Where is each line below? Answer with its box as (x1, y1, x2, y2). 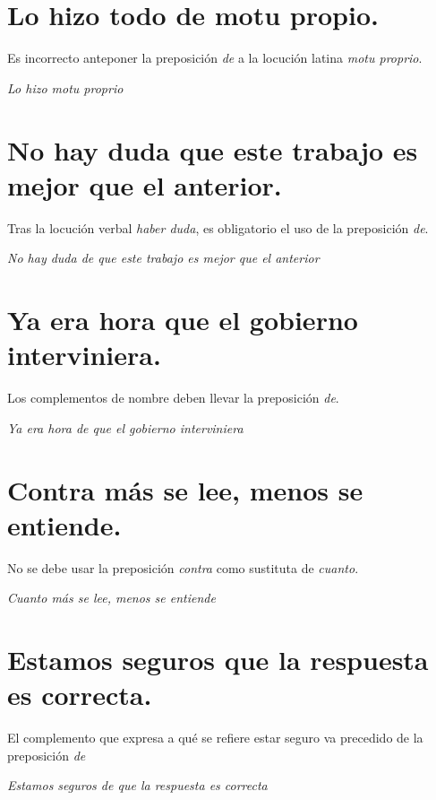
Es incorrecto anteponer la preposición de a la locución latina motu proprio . (7, 48, 423, 67)
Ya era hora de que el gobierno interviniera (7, 418, 244, 437)
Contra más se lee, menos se (7, 471, 363, 508)
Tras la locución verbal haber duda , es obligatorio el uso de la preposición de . (7, 218, 429, 237)
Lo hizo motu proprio (7, 78, 124, 97)
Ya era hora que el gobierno (7, 301, 358, 337)
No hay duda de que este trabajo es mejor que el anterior (7, 248, 320, 267)
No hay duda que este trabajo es (7, 131, 418, 168)
